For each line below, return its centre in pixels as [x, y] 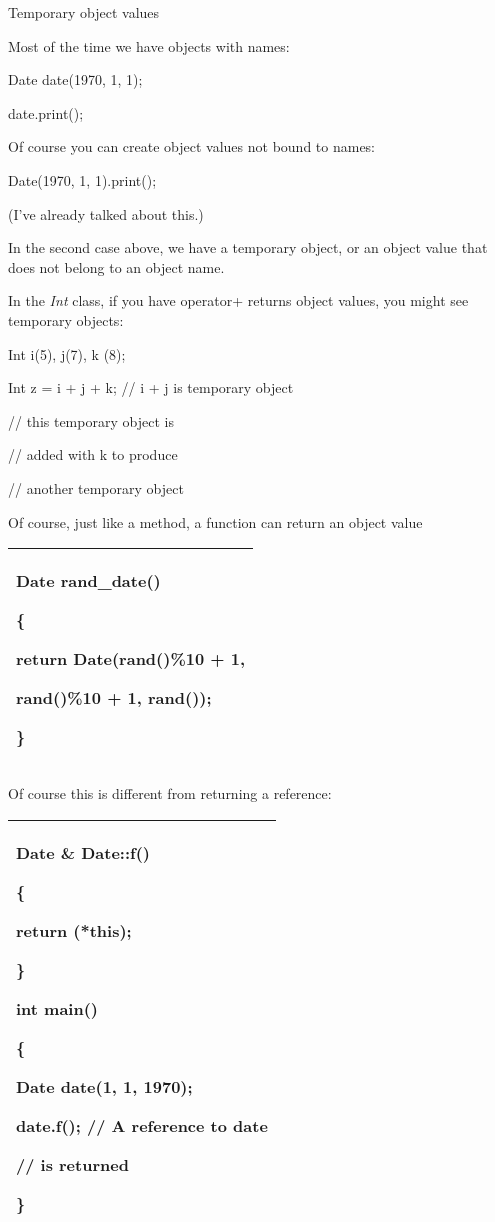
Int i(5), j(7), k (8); [67, 353]
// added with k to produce [93, 454]
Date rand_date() [88, 581]
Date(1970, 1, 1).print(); [82, 179]
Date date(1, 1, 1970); [104, 1086]
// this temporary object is [91, 420]
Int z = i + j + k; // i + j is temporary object [151, 387]
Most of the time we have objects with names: [149, 45]
